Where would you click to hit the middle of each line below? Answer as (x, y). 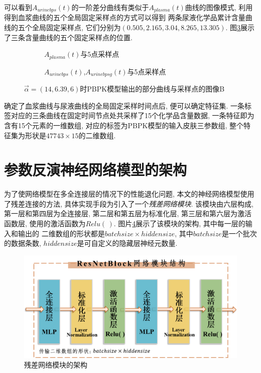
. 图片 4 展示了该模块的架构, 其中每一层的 (179, 223)
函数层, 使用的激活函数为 (45, 223)
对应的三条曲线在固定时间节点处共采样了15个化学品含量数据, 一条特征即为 (133, 115)
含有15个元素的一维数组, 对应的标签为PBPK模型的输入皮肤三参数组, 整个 (124, 125)
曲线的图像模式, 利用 (219, 7)
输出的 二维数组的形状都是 (61, 233)
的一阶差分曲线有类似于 (110, 7)
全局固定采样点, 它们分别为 (76, 27)
